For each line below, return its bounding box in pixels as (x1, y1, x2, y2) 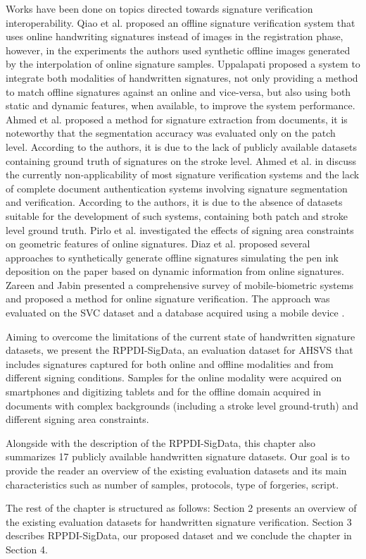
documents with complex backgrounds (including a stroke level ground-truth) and (6, 398, 358, 412)
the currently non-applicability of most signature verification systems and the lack (6, 167, 360, 182)
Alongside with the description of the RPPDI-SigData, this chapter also (6, 435, 316, 450)
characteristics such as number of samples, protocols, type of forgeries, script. (6, 477, 339, 491)
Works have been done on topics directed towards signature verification (6, 1, 313, 16)
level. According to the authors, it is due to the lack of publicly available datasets (6, 139, 357, 154)
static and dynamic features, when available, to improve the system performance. (6, 98, 355, 113)
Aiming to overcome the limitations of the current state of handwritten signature (6, 328, 355, 343)
